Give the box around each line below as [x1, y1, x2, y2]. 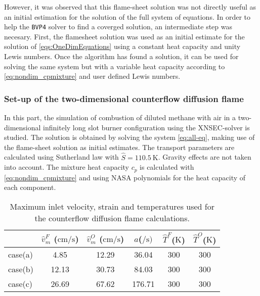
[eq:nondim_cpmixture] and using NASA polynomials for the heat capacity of [4, 172, 246, 182]
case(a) [8, 249, 33, 261]
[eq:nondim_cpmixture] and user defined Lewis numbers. [4, 71, 181, 81]
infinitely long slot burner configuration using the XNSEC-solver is [43, 122, 250, 132]
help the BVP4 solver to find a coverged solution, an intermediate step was [4, 21, 232, 32]
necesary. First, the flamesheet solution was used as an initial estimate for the [4, 31, 245, 41]
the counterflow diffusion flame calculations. [34, 212, 190, 224]
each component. [4, 182, 56, 192]
